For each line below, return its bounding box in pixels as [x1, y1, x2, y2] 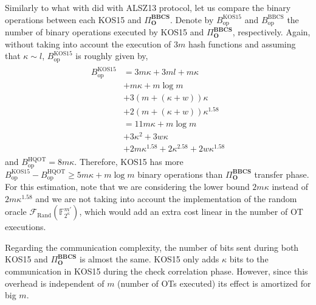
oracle [5, 205, 27, 218]
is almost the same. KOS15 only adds [79, 253, 219, 265]
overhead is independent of [5, 276, 105, 289]
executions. [5, 220, 46, 233]
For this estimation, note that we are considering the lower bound [5, 180, 250, 193]
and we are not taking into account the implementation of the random [35, 192, 297, 205]
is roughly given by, [75, 49, 148, 62]
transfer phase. [254, 167, 309, 180]
